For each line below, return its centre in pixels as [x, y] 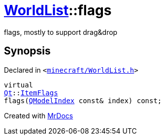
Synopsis [27, 51]
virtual [19, 85]
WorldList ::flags [58, 10]
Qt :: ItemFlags [31, 93]
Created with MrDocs [39, 115]
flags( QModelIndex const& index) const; [83, 100]
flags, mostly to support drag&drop [61, 32]
